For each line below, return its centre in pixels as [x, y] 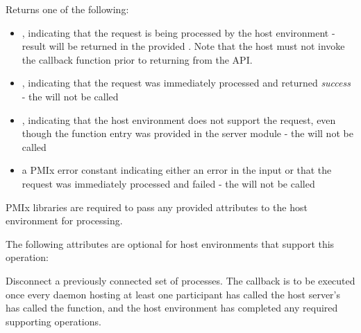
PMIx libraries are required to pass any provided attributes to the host [157, 207]
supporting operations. [53, 321]
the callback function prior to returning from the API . [137, 59]
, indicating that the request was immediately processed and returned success [186, 83]
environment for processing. [64, 220]
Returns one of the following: [67, 9]
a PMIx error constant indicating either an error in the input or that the [177, 170]
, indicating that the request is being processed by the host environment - [178, 32]
